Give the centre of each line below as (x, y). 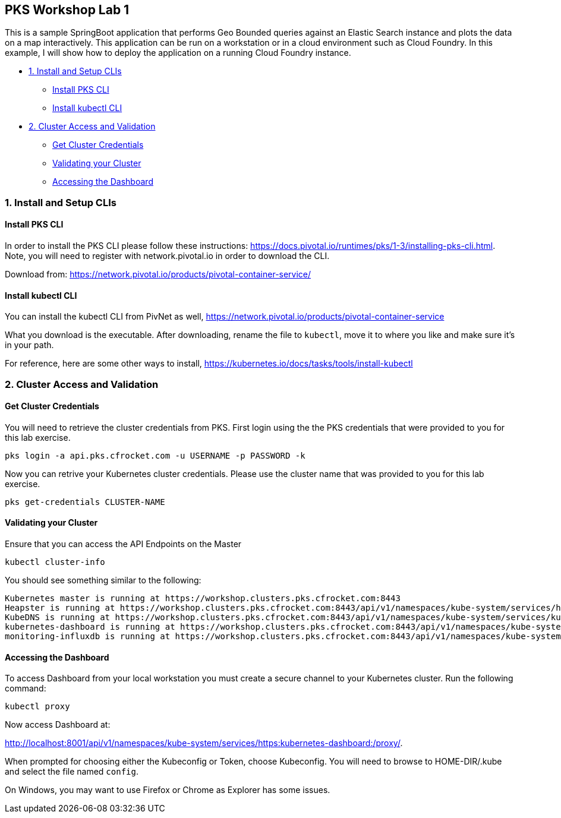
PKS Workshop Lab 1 (67, 10)
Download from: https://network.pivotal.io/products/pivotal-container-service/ (158, 274)
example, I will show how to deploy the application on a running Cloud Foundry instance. (178, 53)
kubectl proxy (37, 707)
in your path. (29, 345)
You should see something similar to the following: (103, 580)
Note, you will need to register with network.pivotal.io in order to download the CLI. (167, 256)
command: (26, 688)
